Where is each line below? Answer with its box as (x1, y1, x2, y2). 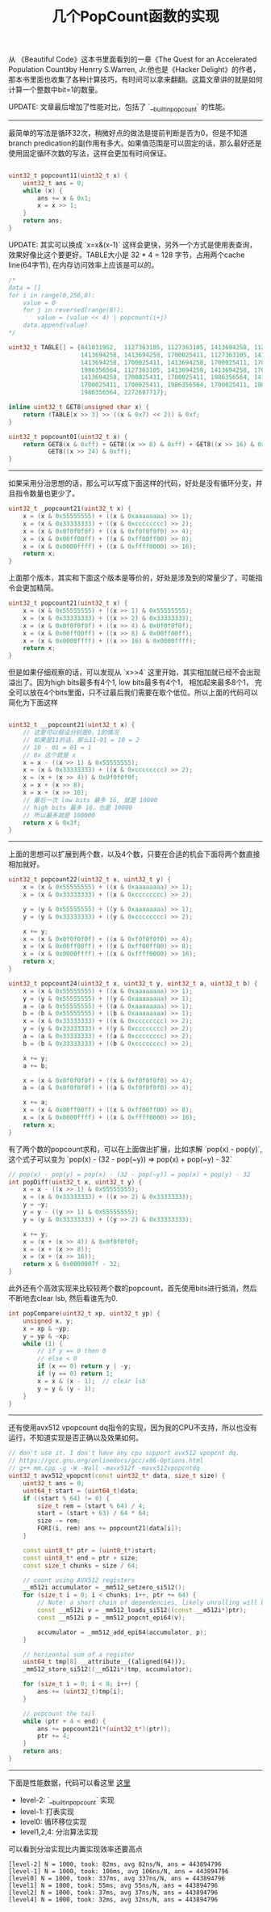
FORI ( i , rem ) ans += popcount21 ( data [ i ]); (37, 1525, 182, 1533)
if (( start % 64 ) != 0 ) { (23, 1494, 110, 1502)
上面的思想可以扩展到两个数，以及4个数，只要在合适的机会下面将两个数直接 (8, 850, 261, 859)
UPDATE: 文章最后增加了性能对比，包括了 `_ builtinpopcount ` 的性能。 (8, 102, 230, 113)
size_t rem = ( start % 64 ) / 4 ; (37, 1501, 147, 1510)
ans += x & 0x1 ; (37, 194, 92, 202)
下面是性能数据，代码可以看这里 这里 (8, 1778, 131, 1787)
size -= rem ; (37, 1517, 81, 1525)
